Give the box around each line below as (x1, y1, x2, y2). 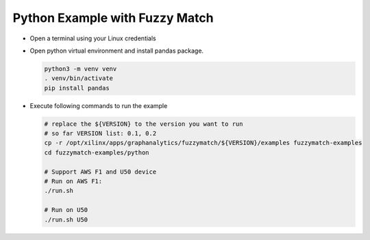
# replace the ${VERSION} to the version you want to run (44, 120, 243, 128)
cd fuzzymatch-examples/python (44, 148, 150, 157)
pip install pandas (44, 84, 110, 92)
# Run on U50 (44, 206, 88, 214)
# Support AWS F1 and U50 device (44, 168, 157, 176)
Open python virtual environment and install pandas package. (29, 46, 204, 55)
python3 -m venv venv (44, 65, 117, 72)
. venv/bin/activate (44, 75, 113, 82)
